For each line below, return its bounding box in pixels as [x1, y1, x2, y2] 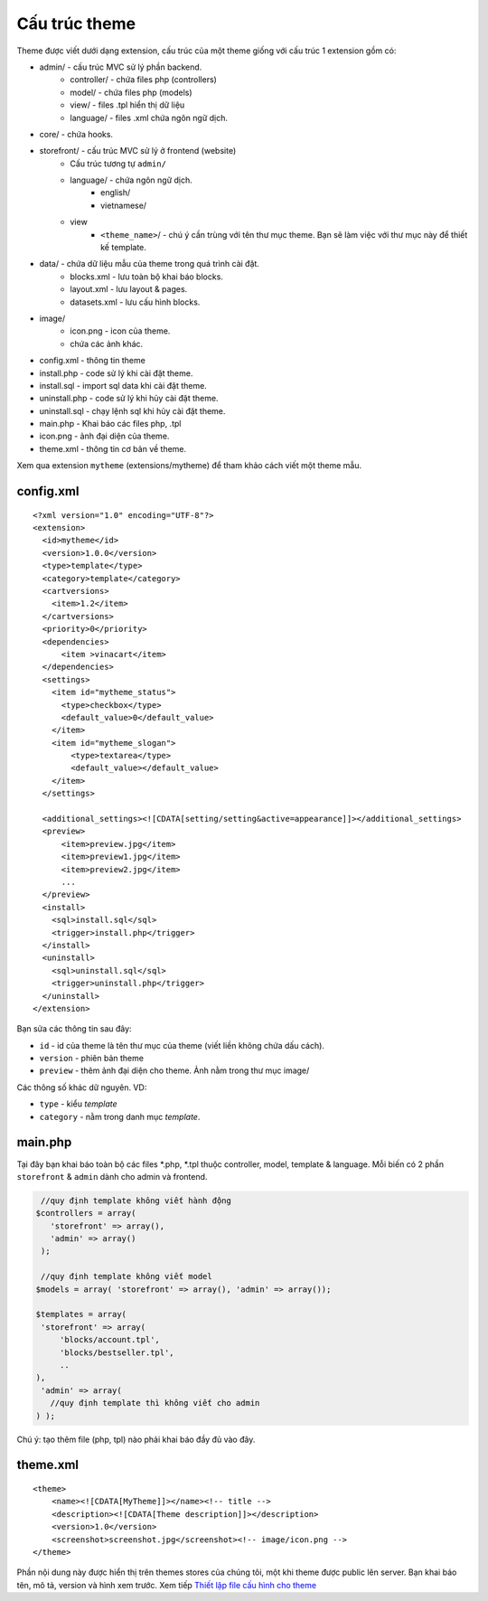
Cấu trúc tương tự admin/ [70, 158, 167, 169]
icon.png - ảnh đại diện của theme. [39, 430, 170, 442]
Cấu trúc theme [16, 14, 136, 33]
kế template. [100, 242, 146, 253]
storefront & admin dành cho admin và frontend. [16, 1171, 208, 1182]
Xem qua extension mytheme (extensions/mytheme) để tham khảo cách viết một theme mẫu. [16, 460, 361, 471]
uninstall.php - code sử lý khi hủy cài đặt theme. [39, 393, 219, 404]
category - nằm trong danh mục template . [39, 1111, 201, 1122]
